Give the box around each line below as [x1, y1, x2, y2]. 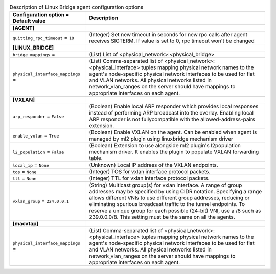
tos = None [12, 168, 37, 175]
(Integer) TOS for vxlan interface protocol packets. [89, 168, 211, 175]
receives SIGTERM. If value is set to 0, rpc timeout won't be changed [89, 37, 255, 44]
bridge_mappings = [12, 51, 56, 58]
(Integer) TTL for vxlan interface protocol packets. [89, 175, 210, 182]
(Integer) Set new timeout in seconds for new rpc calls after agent [89, 31, 248, 38]
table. [89, 155, 103, 162]
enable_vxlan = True [12, 132, 59, 139]
